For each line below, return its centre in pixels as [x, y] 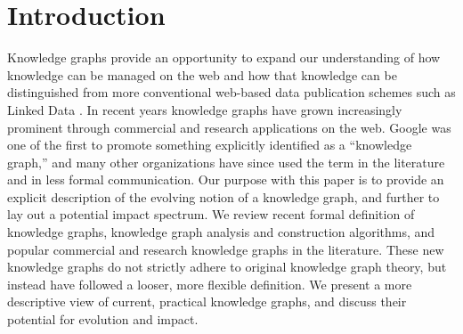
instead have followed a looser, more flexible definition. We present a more [210, 284]
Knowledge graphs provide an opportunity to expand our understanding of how [224, 57]
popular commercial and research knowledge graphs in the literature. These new [226, 249]
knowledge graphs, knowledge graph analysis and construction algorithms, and [221, 232]
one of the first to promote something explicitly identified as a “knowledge [210, 145]
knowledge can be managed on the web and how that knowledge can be [202, 74]
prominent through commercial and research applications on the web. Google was [229, 127]
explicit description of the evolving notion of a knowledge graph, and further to [223, 196]
